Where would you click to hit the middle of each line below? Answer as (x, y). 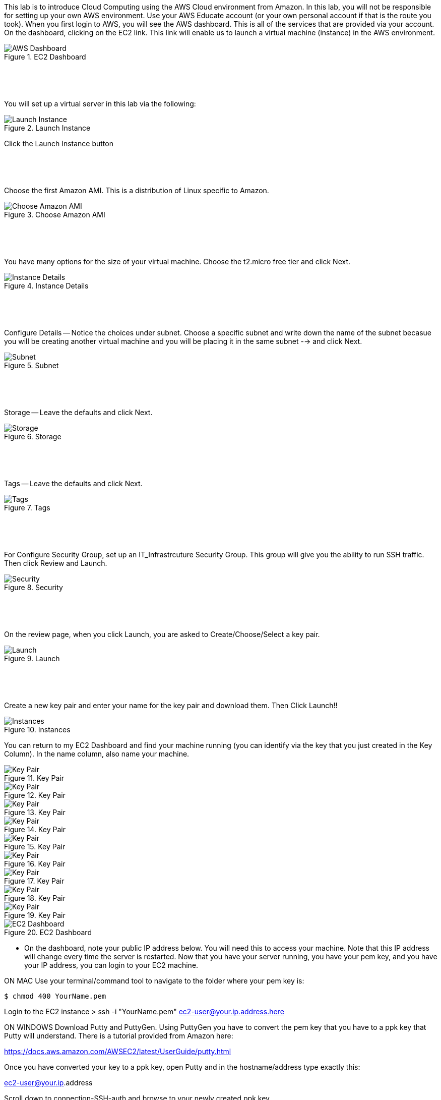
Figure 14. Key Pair (35, 829)
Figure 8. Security (34, 587)
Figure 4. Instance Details (46, 286)
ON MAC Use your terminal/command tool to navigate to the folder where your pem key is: (154, 981)
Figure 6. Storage (33, 437)
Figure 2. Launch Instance (47, 128)
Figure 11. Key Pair (34, 778)
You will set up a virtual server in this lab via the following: (100, 104)
